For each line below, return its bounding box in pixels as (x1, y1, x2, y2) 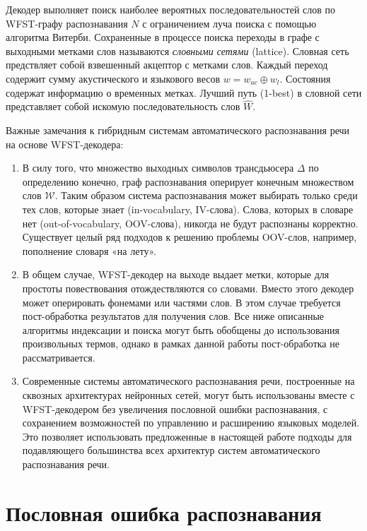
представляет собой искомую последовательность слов (6, 99, 240, 114)
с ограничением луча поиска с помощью (142, 16, 317, 30)
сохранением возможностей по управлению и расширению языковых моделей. (22, 415, 360, 430)
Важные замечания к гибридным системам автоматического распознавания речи (6, 122, 350, 137)
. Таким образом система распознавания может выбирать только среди (54, 188, 358, 203)
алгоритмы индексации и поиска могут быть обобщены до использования (22, 322, 339, 337)
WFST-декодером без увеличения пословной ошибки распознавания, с (22, 401, 328, 416)
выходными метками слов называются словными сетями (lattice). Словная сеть (6, 43, 349, 58)
